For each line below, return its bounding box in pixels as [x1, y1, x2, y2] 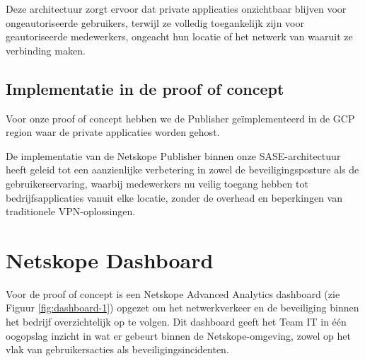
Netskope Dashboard [6, 245, 214, 274]
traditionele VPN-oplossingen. [6, 204, 136, 219]
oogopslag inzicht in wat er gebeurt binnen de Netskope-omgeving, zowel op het [6, 328, 351, 343]
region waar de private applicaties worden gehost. [6, 125, 220, 139]
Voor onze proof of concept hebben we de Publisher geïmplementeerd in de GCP [6, 110, 355, 125]
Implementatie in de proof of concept [6, 77, 284, 99]
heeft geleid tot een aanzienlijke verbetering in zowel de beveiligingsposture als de [6, 162, 359, 177]
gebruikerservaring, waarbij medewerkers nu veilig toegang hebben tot [6, 176, 308, 190]
